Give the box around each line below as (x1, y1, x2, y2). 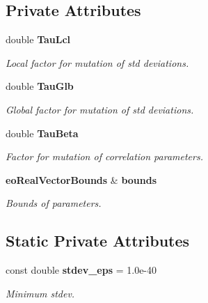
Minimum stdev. (6, 286, 75, 300)
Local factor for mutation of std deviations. (6, 55, 189, 70)
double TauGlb (6, 79, 74, 93)
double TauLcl (6, 32, 71, 47)
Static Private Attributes (6, 230, 190, 251)
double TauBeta (6, 125, 79, 140)
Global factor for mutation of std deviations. (6, 102, 194, 116)
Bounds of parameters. (6, 196, 102, 210)
